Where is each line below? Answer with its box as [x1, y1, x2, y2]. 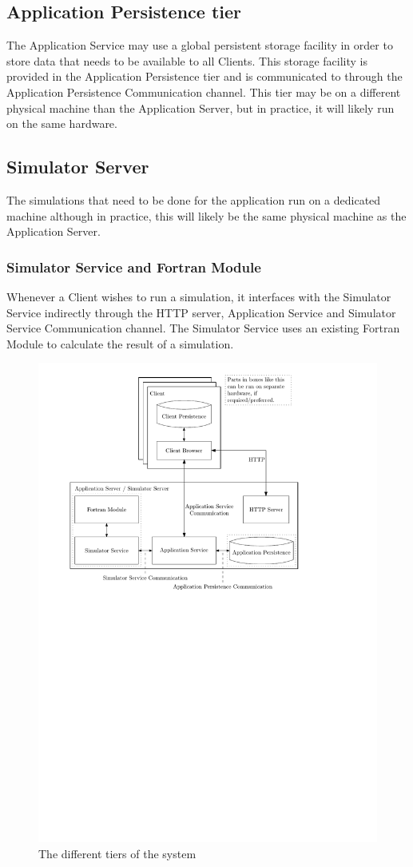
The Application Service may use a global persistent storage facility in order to [6, 37, 393, 54]
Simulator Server [6, 154, 149, 179]
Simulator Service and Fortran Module [6, 257, 261, 276]
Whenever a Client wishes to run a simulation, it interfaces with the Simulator [6, 288, 391, 304]
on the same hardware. [6, 115, 117, 132]
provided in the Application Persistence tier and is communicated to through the [6, 68, 403, 85]
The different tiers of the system [38, 845, 197, 861]
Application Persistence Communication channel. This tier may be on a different [6, 83, 401, 100]
